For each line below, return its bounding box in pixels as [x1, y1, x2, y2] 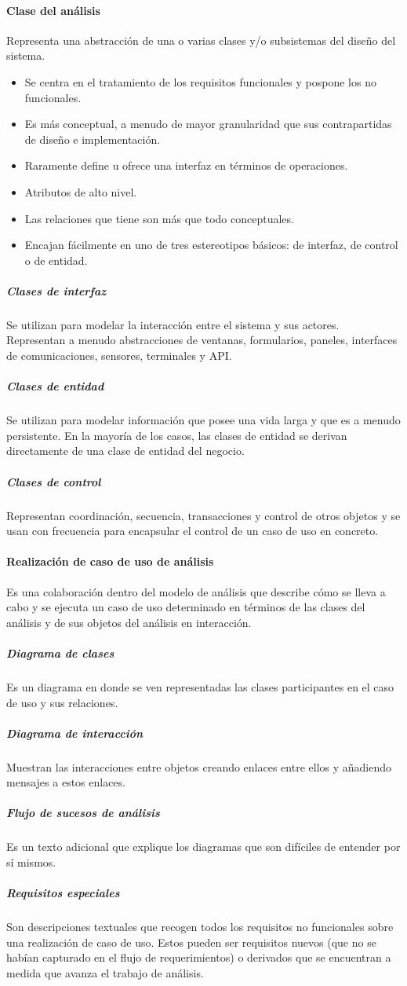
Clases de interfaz [6, 282, 107, 299]
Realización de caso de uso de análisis [6, 553, 214, 570]
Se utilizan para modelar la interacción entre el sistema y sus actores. [6, 316, 340, 332]
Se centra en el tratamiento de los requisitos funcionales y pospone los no [24, 73, 376, 90]
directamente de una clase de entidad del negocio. [6, 442, 245, 459]
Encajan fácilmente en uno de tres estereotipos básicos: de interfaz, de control [24, 236, 398, 253]
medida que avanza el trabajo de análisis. [6, 964, 204, 981]
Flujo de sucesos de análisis [6, 805, 160, 821]
